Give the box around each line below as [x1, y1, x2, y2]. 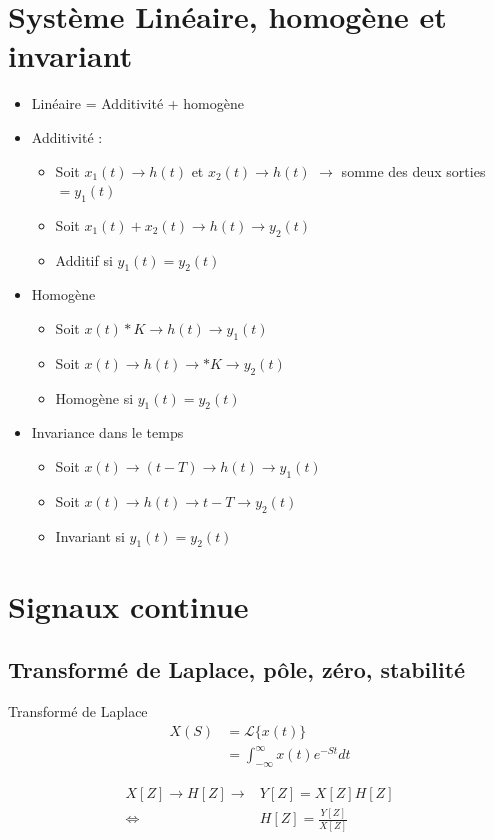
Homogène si [55, 387, 134, 408]
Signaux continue [8, 585, 249, 626]
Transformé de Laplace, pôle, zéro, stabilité [8, 654, 466, 685]
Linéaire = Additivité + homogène [31, 93, 244, 114]
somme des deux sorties [341, 160, 486, 181]
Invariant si [55, 525, 125, 546]
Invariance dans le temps [31, 422, 184, 443]
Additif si [55, 249, 113, 270]
